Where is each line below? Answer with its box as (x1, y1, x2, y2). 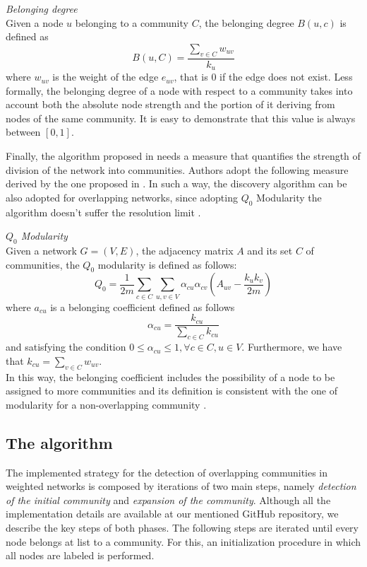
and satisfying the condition (6, 339, 126, 354)
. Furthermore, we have (241, 339, 342, 354)
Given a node (6, 15, 64, 30)
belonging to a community (75, 15, 188, 30)
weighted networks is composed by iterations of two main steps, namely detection (6, 479, 356, 493)
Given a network (6, 243, 77, 257)
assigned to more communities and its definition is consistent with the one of (6, 383, 337, 398)
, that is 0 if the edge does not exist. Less (174, 69, 353, 84)
